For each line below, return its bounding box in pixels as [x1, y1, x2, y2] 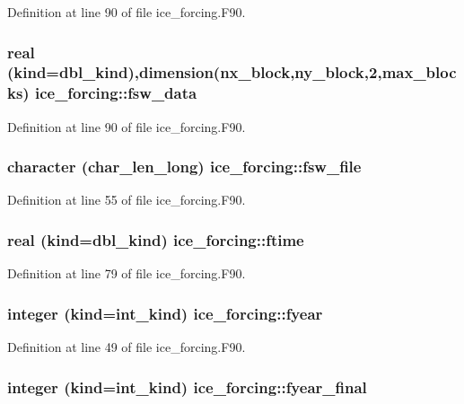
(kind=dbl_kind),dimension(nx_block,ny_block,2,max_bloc [7, 61, 457, 83]
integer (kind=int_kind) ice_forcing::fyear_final [7, 375, 367, 398]
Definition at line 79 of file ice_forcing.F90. [7, 264, 246, 283]
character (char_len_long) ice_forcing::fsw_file [7, 155, 362, 178]
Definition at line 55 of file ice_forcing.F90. [7, 190, 246, 209]
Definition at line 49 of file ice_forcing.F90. [7, 338, 246, 356]
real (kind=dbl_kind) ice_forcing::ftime [7, 228, 304, 250]
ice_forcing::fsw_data [34, 82, 197, 104]
